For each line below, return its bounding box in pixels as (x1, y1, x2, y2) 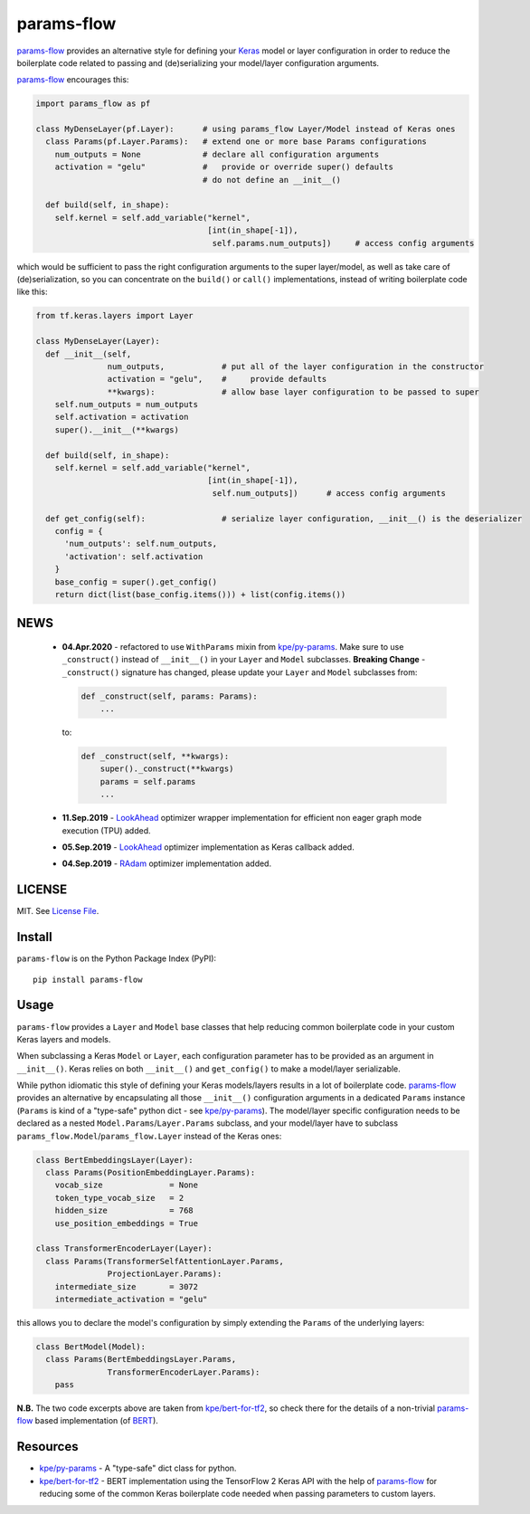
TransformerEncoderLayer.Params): (107, 1366, 260, 1377)
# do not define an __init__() (202, 175, 342, 185)
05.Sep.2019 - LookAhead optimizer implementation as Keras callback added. (62, 842, 355, 852)
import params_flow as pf (35, 99, 151, 109)
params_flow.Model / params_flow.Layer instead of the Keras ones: (16, 1130, 282, 1141)
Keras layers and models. (16, 1033, 111, 1044)
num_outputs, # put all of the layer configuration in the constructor (107, 361, 484, 371)
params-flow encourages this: (16, 74, 129, 85)
